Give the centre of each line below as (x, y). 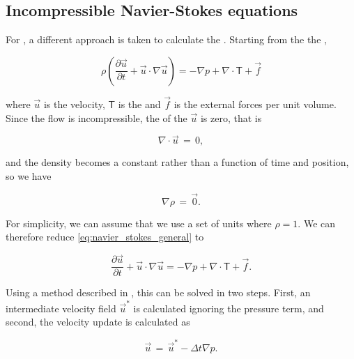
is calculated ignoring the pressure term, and (229, 308)
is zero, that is (231, 117)
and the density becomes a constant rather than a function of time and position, (177, 162)
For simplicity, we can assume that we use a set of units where (139, 223)
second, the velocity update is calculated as (98, 322)
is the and (139, 104)
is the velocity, (74, 104)
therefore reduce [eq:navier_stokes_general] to (105, 237)
